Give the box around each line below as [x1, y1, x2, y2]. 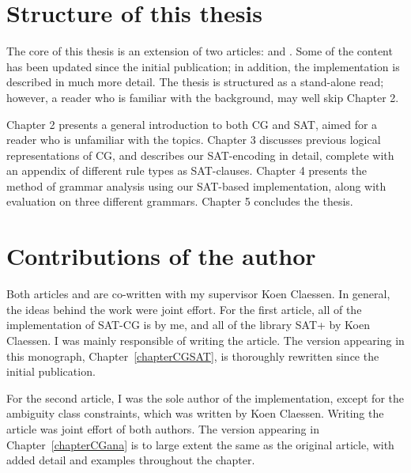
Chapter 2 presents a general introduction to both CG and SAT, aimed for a [6, 115, 378, 132]
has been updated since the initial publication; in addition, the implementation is [6, 58, 400, 74]
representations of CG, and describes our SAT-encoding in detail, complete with [6, 146, 394, 163]
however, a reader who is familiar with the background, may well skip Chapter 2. [6, 89, 399, 105]
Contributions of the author [6, 240, 316, 272]
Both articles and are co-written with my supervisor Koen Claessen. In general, [6, 286, 390, 302]
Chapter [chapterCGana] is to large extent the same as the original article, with [6, 436, 394, 452]
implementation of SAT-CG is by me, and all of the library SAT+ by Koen [6, 316, 370, 333]
